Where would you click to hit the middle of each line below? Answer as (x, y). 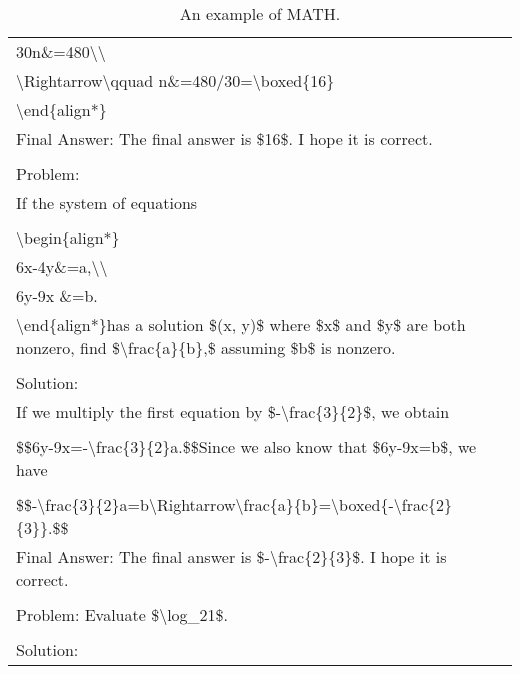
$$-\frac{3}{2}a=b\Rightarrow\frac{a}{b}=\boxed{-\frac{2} (234, 504)
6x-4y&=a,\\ (62, 266)
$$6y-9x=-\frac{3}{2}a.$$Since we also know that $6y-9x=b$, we (246, 446)
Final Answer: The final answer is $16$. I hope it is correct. (224, 138)
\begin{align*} (68, 237)
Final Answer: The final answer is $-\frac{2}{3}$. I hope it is (231, 556)
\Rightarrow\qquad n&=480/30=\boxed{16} (175, 80)
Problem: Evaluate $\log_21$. (122, 614)
